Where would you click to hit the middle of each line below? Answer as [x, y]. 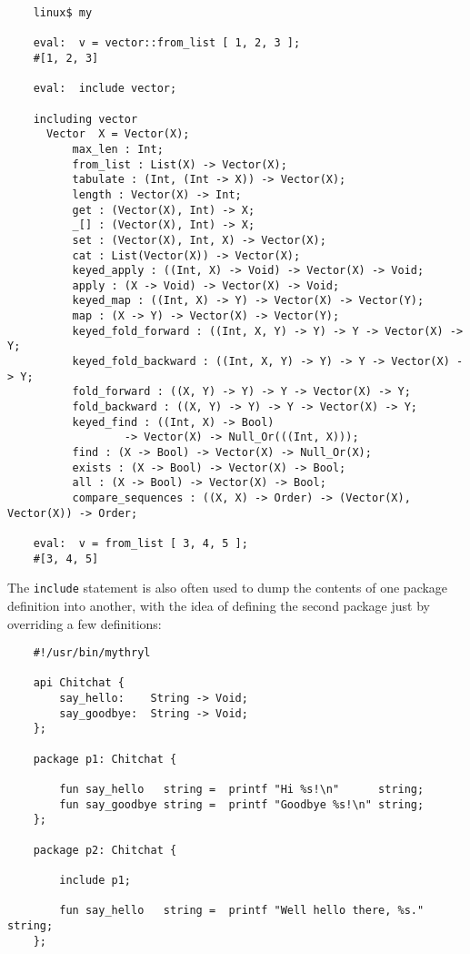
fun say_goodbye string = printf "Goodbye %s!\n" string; [242, 804]
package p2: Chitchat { [105, 850]
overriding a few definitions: [85, 623]
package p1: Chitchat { [105, 759]
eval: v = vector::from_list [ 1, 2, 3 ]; [167, 43]
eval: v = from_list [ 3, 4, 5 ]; [140, 543]
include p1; [95, 880]
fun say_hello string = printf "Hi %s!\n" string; [242, 790]
